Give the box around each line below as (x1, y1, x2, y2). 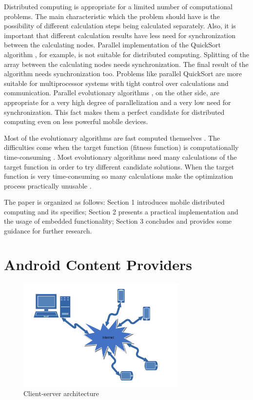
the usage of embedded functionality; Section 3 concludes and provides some (4, 216, 232, 226)
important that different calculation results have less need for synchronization (4, 30, 236, 40)
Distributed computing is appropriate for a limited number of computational (4, 1, 233, 11)
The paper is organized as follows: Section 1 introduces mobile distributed (4, 197, 225, 207)
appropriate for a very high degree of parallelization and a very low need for (4, 97, 231, 107)
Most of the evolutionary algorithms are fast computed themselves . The (4, 132, 220, 143)
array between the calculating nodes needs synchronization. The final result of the (4, 59, 249, 69)
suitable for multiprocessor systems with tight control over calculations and (4, 78, 229, 88)
